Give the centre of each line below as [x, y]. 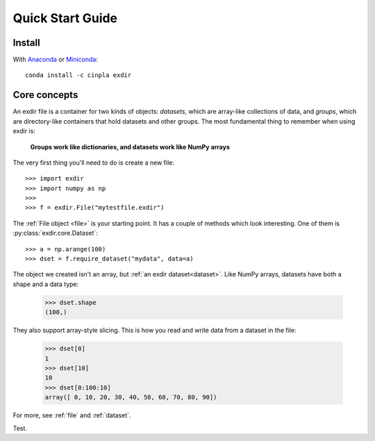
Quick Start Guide [65, 18]
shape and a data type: [46, 284]
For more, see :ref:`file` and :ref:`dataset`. [72, 415]
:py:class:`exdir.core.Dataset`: [56, 233]
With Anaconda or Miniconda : [56, 60]
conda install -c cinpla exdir [78, 75]
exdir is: [24, 131]
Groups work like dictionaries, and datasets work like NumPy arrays [130, 147]
